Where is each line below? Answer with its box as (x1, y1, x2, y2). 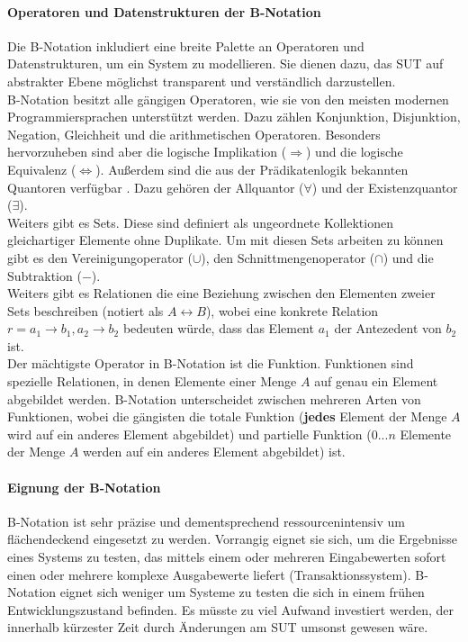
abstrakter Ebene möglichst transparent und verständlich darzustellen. (7, 71, 396, 90)
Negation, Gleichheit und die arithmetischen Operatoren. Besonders (7, 124, 381, 143)
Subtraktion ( (7, 266, 82, 285)
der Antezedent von (334, 319, 442, 338)
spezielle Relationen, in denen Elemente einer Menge (7, 372, 297, 391)
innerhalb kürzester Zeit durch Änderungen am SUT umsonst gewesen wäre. (7, 618, 428, 637)
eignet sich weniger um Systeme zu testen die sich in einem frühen (59, 583, 425, 601)
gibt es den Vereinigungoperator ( (7, 248, 193, 267)
